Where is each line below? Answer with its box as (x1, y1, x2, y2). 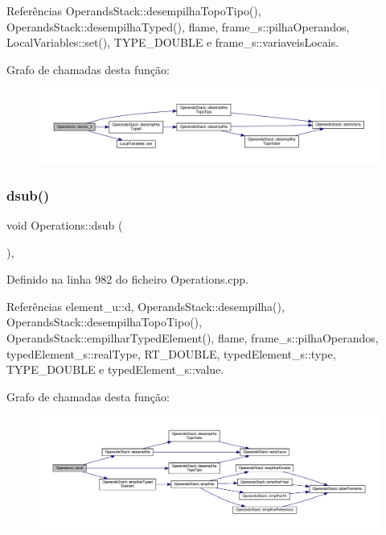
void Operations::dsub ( (6, 216, 123, 233)
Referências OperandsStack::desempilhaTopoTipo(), (6, 2, 261, 19)
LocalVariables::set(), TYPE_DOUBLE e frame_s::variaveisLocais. (6, 34, 339, 51)
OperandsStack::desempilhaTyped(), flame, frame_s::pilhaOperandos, (6, 18, 350, 35)
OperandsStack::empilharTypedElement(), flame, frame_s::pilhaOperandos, (6, 329, 379, 346)
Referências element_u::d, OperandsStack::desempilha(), (6, 297, 285, 314)
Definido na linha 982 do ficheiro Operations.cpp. (6, 271, 249, 288)
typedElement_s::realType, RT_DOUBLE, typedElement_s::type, (6, 345, 336, 362)
